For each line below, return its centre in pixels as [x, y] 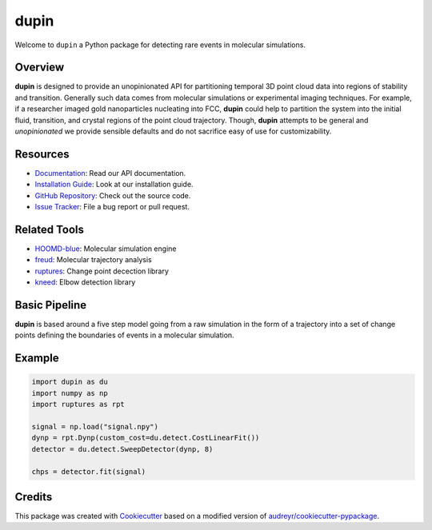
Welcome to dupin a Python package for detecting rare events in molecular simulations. [160, 45]
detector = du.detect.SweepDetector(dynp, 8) [122, 449]
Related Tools [49, 229]
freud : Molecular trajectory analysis [93, 260]
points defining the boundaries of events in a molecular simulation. [125, 335]
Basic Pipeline [51, 305]
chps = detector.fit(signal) [89, 471]
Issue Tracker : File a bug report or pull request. [112, 207]
